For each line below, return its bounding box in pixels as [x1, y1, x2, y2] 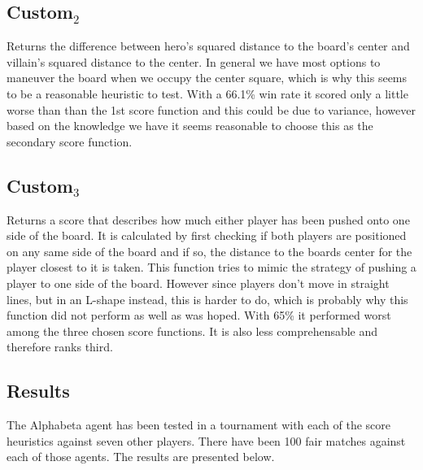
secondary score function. [7, 133, 133, 150]
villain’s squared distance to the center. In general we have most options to [7, 53, 381, 70]
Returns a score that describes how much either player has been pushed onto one [7, 211, 410, 228]
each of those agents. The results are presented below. [7, 448, 275, 465]
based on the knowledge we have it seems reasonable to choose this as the [7, 117, 373, 134]
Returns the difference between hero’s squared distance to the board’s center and [7, 37, 410, 54]
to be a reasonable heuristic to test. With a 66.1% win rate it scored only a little [7, 85, 408, 102]
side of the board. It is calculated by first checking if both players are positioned [7, 227, 407, 244]
